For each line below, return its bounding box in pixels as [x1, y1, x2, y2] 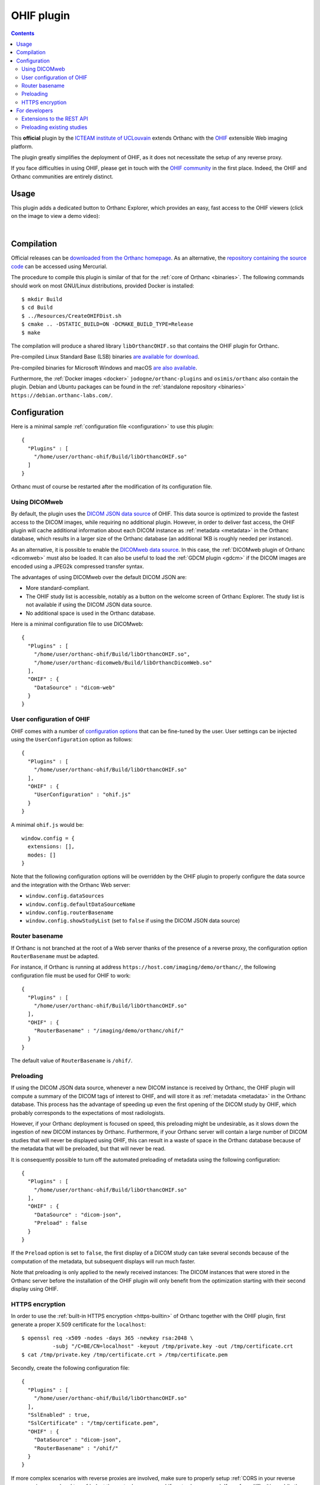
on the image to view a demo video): [11, 213, 100, 220]
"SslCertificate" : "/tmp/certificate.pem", [27, 1420, 159, 1427]
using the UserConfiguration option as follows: [11, 735, 133, 742]
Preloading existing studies [21, 124, 88, 131]
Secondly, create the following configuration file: [11, 1364, 130, 1372]
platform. [11, 143, 34, 150]
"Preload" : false [33, 1219, 88, 1227]
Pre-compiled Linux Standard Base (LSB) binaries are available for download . [11, 353, 200, 361]
